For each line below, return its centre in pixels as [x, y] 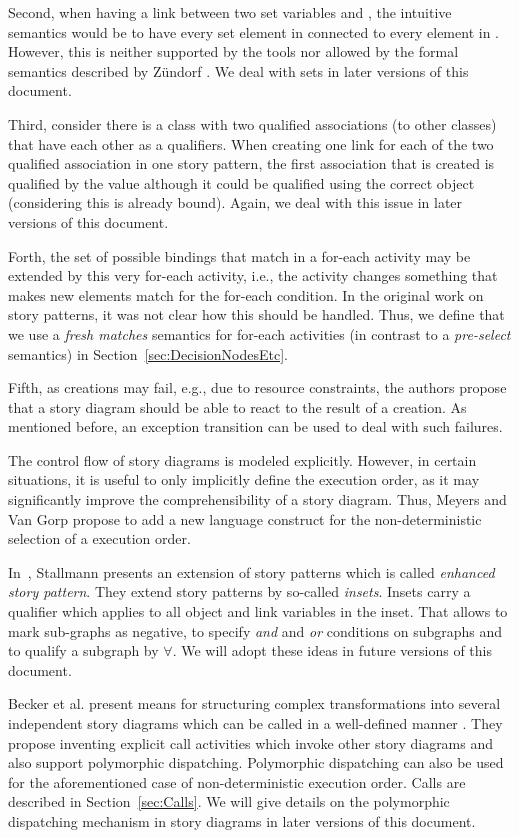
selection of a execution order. [99, 538]
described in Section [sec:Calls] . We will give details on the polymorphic [229, 801]
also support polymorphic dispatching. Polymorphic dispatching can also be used [256, 762]
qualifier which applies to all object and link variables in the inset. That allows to [258, 611]
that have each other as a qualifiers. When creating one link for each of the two [251, 143]
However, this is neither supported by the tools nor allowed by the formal [233, 51]
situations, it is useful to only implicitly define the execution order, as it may [244, 479]
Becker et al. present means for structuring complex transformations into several [254, 703]
